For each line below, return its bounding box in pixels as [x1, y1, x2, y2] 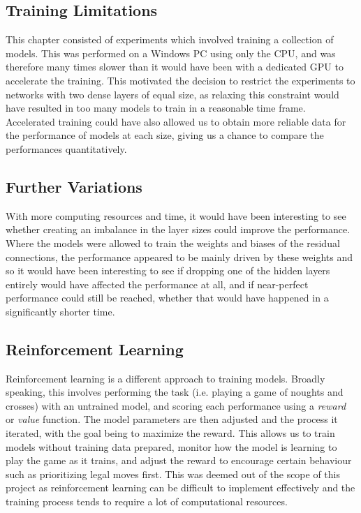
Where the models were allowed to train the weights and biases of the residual [6, 235, 340, 250]
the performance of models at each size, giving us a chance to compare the [6, 128, 324, 142]
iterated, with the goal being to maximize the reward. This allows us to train [6, 426, 335, 440]
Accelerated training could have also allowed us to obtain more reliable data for [6, 114, 346, 128]
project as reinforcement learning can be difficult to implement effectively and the [6, 480, 355, 495]
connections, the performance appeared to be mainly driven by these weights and [6, 249, 353, 264]
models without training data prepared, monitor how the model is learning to [6, 439, 337, 454]
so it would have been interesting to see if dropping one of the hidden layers [6, 263, 330, 278]
